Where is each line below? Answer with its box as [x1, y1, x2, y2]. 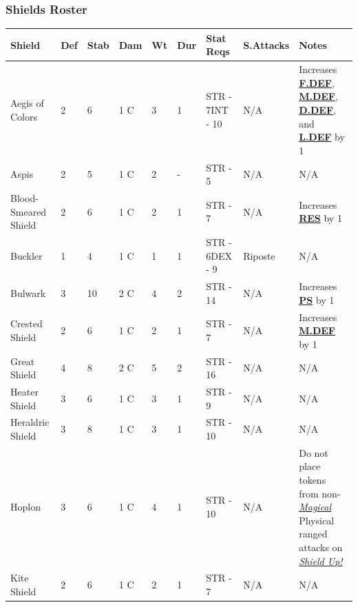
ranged [299, 526, 328, 541]
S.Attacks [243, 37, 290, 52]
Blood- [10, 191, 39, 205]
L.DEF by [299, 130, 345, 144]
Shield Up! [299, 553, 343, 568]
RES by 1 [299, 211, 342, 225]
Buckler [10, 248, 43, 263]
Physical [299, 513, 335, 527]
